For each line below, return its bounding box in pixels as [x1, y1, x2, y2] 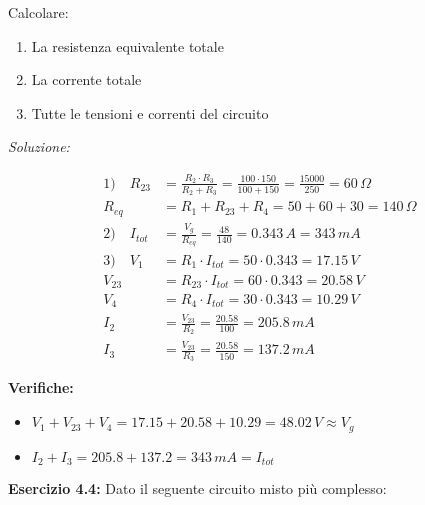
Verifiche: [8, 377, 74, 398]
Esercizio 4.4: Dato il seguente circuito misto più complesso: [8, 477, 387, 498]
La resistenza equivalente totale [31, 35, 224, 56]
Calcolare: [8, 2, 69, 22]
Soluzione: [8, 136, 70, 157]
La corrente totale [31, 69, 142, 90]
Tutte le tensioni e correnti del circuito [31, 102, 269, 123]
